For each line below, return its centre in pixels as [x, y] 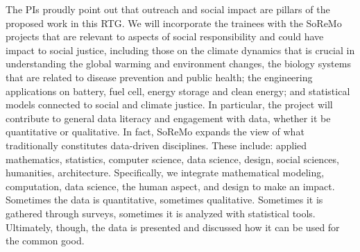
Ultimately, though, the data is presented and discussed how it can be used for [173, 227]
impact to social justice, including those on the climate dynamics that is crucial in [180, 50]
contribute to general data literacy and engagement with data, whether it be [168, 118]
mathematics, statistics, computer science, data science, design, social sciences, [172, 159]
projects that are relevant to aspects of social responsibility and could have [165, 36]
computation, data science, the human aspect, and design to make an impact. [170, 186]
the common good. [45, 241]
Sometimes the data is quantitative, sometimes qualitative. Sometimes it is [164, 200]
